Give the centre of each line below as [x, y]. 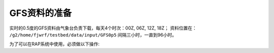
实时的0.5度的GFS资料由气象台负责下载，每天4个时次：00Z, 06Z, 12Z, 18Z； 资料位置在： [103, 28]
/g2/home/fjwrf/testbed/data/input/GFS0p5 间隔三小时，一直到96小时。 [93, 34]
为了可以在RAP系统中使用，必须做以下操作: [55, 44]
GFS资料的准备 [41, 13]
